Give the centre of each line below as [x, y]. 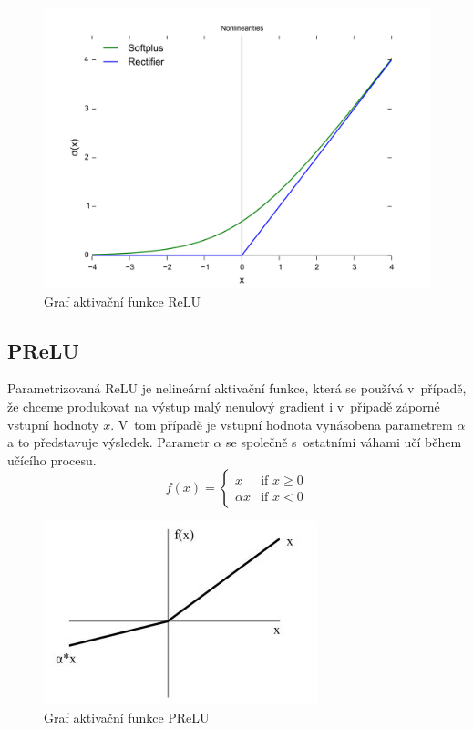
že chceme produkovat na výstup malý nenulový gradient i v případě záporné [224, 407]
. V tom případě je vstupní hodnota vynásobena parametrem [282, 424]
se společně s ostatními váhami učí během [344, 442]
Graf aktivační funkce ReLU [123, 301]
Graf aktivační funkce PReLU [127, 718]
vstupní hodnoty [53, 424]
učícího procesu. [52, 459]
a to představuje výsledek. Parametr [108, 442]
